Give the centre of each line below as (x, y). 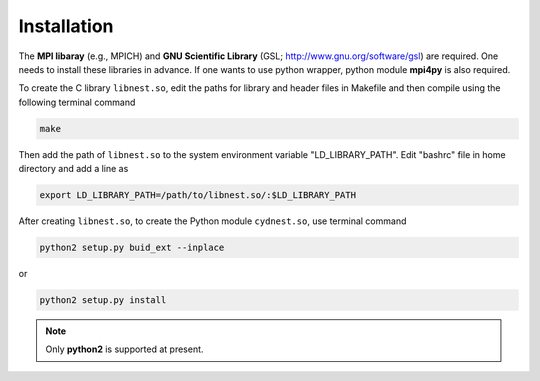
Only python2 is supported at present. (124, 349)
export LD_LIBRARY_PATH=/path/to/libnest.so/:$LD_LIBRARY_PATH (198, 195)
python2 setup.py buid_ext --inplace (132, 248)
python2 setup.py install (103, 300)
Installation (66, 26)
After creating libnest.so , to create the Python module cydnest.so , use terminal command (212, 221)
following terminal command (77, 102)
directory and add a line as (73, 169)
